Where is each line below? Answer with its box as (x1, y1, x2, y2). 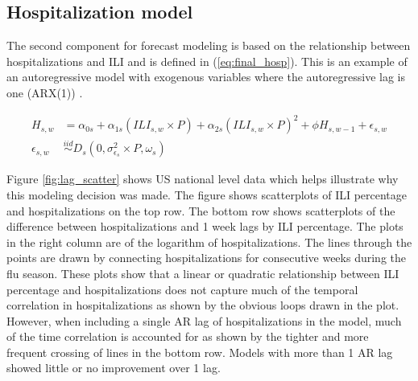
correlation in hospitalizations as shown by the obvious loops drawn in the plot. (6, 297, 399, 313)
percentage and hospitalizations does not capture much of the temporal (6, 281, 358, 297)
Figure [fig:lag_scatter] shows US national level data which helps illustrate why (6, 170, 399, 187)
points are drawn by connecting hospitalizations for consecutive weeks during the (6, 249, 406, 266)
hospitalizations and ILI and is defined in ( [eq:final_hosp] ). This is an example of (6, 52, 408, 69)
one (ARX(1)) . (6, 84, 83, 100)
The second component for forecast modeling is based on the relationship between (6, 37, 411, 54)
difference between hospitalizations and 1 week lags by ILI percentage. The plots (6, 218, 404, 235)
